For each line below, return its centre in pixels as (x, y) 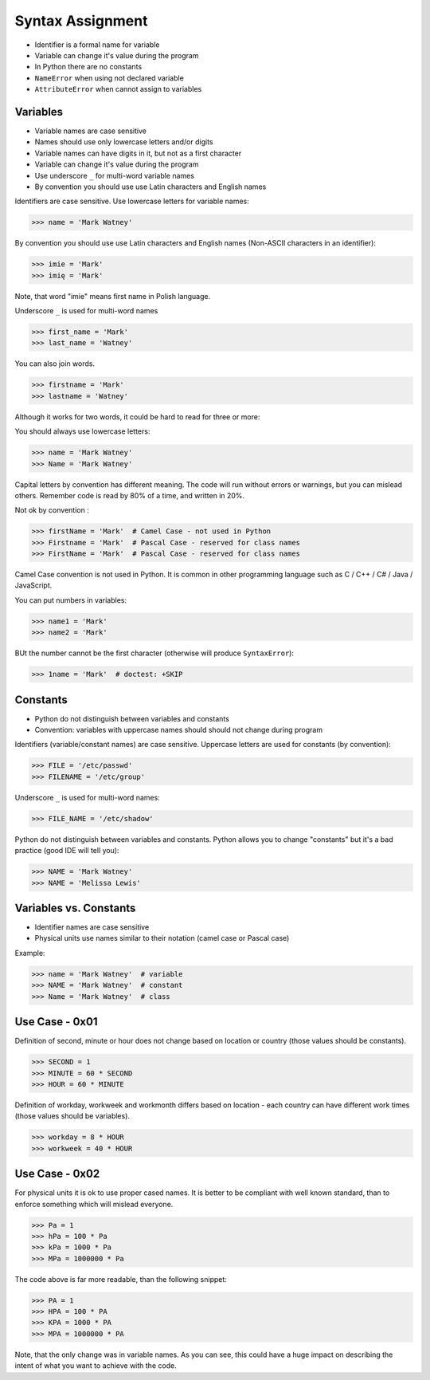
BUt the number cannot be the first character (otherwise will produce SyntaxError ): (154, 653)
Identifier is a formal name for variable (97, 45)
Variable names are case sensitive (91, 131)
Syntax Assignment (81, 21)
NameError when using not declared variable (109, 78)
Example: (30, 953)
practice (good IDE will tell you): (67, 851)
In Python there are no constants (88, 67)
